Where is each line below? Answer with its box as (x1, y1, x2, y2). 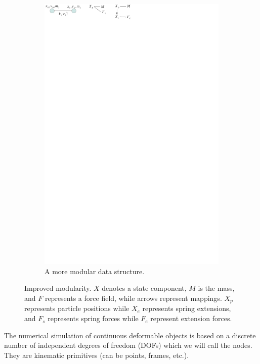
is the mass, (198, 283, 235, 293)
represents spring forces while (48, 313, 139, 324)
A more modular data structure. (45, 266, 145, 276)
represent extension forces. (150, 313, 232, 324)
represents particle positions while (24, 303, 129, 314)
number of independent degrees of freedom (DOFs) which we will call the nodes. (4, 340, 252, 350)
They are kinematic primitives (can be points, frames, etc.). (4, 349, 189, 360)
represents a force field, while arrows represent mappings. (45, 293, 222, 303)
